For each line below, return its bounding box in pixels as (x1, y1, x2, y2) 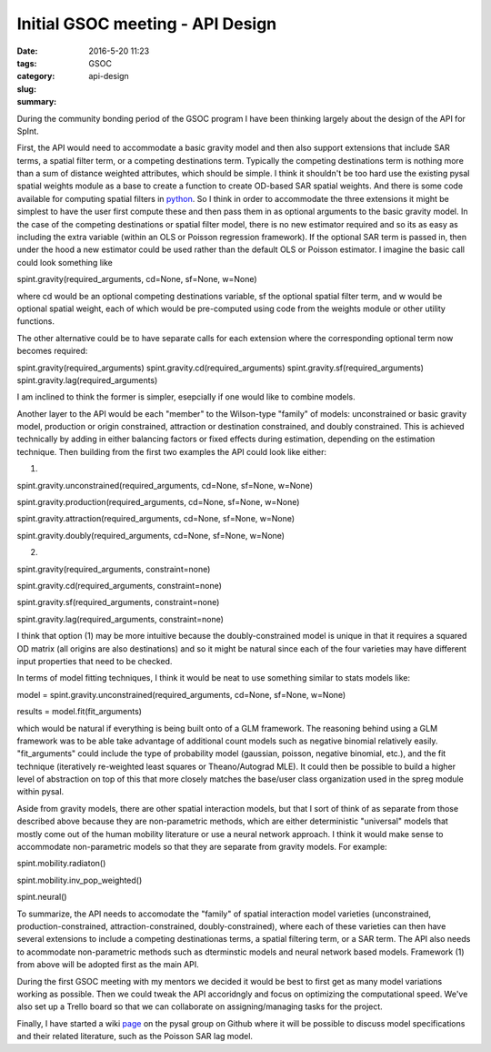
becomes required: (16, 346, 88, 357)
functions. (16, 316, 55, 327)
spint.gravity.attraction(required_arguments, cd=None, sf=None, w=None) (16, 513, 296, 524)
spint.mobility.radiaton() (16, 858, 106, 869)
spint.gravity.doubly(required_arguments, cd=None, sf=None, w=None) (16, 530, 286, 541)
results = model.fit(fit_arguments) (16, 706, 143, 717)
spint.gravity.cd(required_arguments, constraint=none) (16, 581, 223, 591)
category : (16, 71, 55, 82)
